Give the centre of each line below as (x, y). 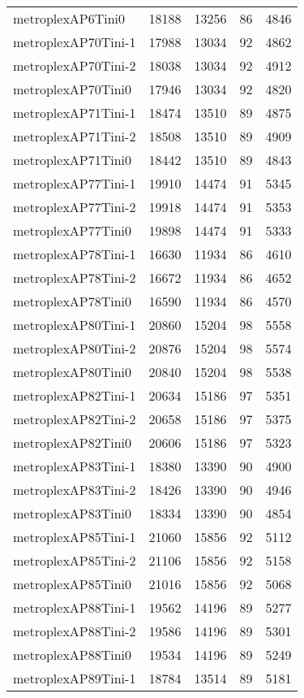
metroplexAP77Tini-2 (75, 207)
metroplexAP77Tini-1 (75, 183)
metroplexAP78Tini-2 (75, 277)
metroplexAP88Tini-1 (75, 607)
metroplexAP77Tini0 (73, 230)
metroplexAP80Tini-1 (75, 325)
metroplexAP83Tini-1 (75, 466)
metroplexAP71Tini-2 (75, 136)
